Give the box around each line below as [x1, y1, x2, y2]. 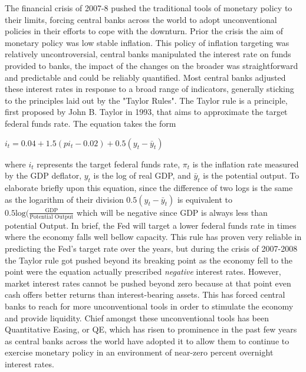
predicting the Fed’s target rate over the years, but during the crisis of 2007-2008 [5, 242, 298, 255]
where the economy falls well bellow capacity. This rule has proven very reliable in [5, 231, 302, 243]
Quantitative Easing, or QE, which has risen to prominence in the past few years [5, 323, 297, 335]
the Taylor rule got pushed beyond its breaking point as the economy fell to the [5, 254, 293, 266]
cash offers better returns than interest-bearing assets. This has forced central [5, 288, 285, 301]
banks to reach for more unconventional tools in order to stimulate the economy [5, 299, 294, 312]
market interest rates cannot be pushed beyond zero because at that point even [5, 276, 291, 289]
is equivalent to [177, 193, 232, 205]
